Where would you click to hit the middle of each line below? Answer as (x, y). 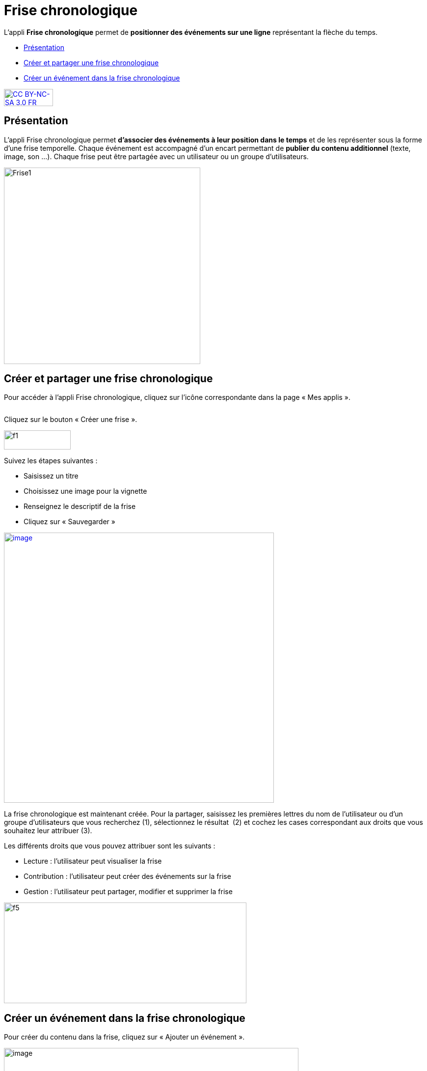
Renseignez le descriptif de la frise (80, 507)
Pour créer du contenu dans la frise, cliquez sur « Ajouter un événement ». (124, 1037)
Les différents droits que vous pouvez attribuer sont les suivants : (110, 846)
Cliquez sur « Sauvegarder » (69, 522)
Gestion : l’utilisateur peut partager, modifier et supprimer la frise (128, 892)
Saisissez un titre (51, 476)
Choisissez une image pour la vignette (85, 491)
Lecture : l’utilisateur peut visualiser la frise (93, 861)
